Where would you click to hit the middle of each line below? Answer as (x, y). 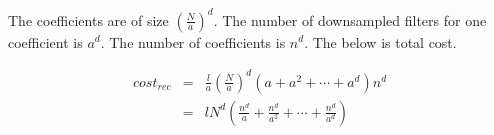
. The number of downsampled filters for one (350, 19)
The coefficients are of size (88, 19)
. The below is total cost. (380, 41)
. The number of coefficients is (193, 41)
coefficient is (45, 41)
